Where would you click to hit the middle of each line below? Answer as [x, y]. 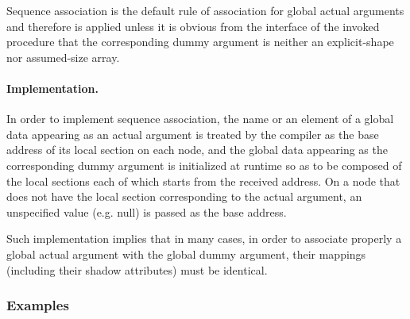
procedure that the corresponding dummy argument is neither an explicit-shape [200, 42]
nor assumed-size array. [63, 57]
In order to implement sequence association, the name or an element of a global [200, 119]
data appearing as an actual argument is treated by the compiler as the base [193, 134]
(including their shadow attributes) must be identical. [137, 269]
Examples [38, 305]
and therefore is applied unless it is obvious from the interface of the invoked [193, 26]
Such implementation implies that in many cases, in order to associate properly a [204, 238]
